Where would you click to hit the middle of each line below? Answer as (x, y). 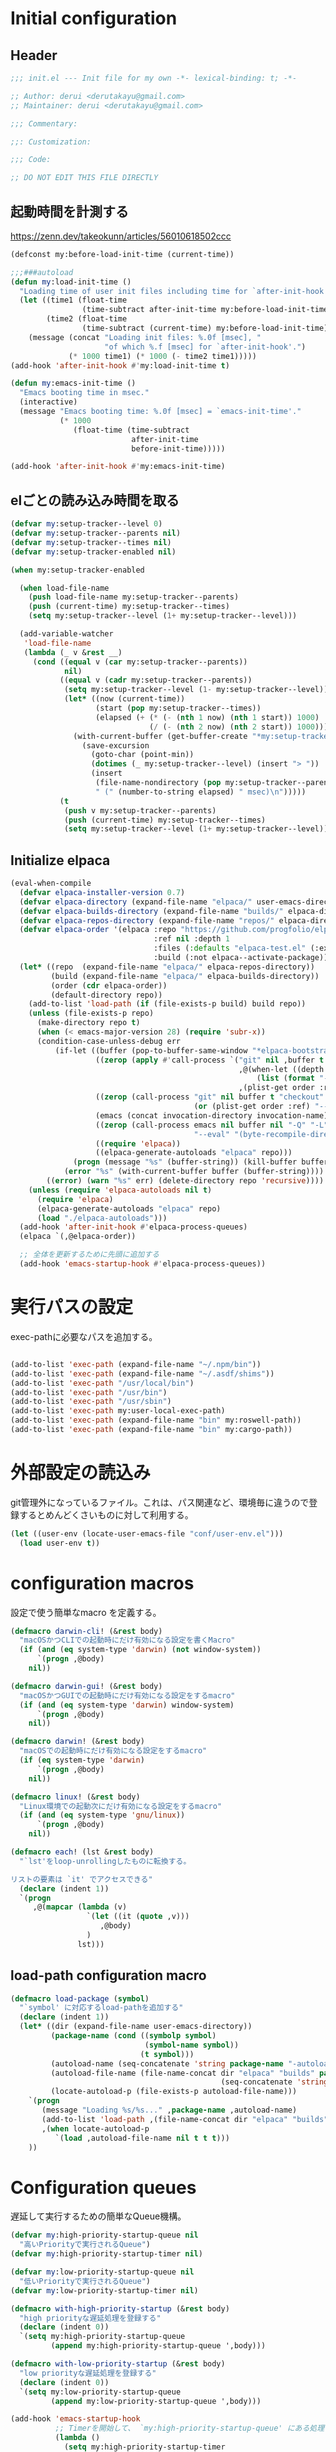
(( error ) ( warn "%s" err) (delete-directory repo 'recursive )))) (185, 1181)
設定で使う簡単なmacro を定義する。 (86, 1612)
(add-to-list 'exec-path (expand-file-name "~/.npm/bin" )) (136, 1364)
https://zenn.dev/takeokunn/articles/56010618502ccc (121, 236)
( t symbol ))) (167, 2054)
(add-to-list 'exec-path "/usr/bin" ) (89, 1392)
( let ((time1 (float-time (73, 300)
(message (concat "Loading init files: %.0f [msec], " (145, 337)
